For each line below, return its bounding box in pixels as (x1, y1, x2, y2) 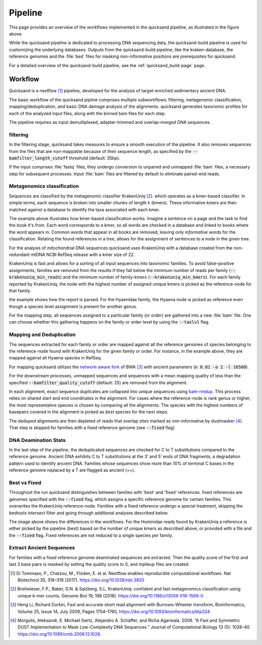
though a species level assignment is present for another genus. (9, 304, 138, 309)
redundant (9, 252, 30, 257)
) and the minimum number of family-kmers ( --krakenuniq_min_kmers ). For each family (60, 274, 241, 280)
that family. (9, 288, 32, 293)
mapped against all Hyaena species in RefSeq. (9, 355, 102, 361)
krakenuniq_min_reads (9, 274, 61, 280)
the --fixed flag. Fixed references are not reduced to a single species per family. (9, 532, 173, 538)
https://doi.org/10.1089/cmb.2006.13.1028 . (17, 631, 101, 637)
